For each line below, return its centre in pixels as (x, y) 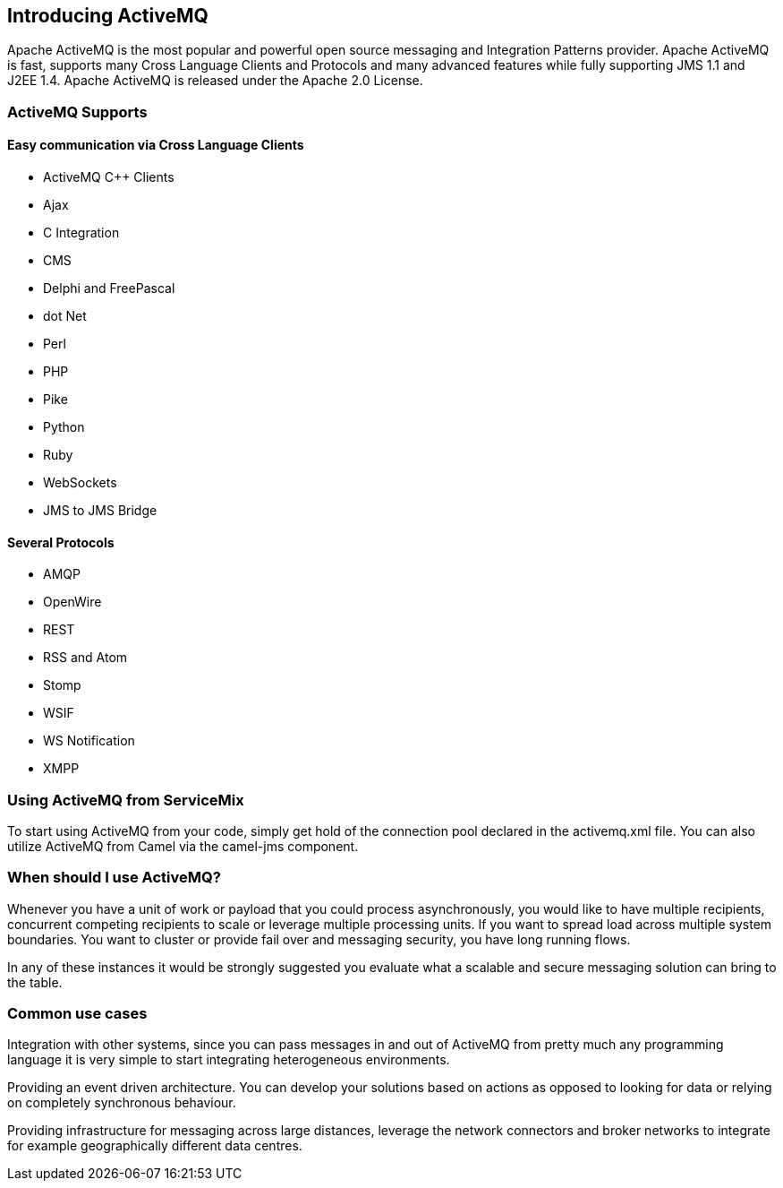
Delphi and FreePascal (109, 288)
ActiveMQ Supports (77, 112)
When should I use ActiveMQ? (114, 878)
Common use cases (77, 1014)
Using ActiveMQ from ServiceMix (126, 800)
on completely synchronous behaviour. (122, 1103)
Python (64, 427)
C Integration (81, 233)
